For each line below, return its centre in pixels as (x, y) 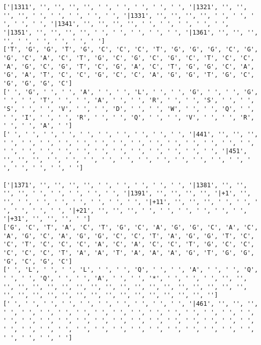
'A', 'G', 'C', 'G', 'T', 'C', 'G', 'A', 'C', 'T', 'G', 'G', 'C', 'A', (129, 66)
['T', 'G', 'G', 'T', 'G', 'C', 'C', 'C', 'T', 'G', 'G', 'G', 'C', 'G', (131, 50)
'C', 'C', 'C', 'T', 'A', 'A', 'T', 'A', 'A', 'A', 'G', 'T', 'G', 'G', (129, 253)
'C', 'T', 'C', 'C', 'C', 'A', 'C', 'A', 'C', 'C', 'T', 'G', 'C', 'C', (129, 245)
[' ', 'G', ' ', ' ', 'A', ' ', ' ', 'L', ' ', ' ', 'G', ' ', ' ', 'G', (131, 92)
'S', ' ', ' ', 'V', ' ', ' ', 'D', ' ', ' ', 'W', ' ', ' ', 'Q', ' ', (129, 109)
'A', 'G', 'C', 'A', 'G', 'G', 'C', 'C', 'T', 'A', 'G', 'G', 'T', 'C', (129, 236)
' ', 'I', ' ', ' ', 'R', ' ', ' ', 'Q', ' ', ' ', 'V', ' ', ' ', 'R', (129, 117)
